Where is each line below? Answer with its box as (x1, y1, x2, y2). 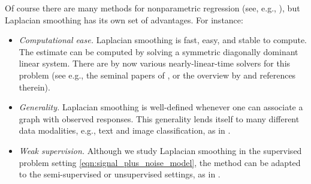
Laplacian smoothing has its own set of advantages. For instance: (5, 13, 243, 26)
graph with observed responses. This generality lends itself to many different (19, 112, 300, 125)
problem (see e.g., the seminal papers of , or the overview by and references (19, 68, 296, 81)
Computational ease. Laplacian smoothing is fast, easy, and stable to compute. (19, 34, 307, 46)
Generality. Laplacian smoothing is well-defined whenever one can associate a (19, 101, 303, 113)
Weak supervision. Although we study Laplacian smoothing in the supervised (19, 144, 302, 156)
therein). (19, 80, 50, 93)
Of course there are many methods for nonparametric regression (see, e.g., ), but (5, 2, 300, 14)
